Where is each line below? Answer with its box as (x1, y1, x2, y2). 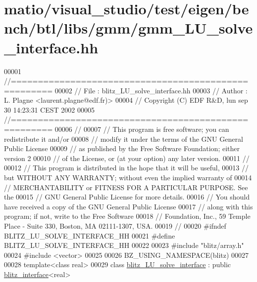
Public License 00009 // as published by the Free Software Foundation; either (4, 143, 240, 154)
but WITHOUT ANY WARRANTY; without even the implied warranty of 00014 (4, 172, 252, 183)
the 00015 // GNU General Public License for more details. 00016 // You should (4, 192, 250, 202)
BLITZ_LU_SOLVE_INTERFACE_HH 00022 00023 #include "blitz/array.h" (4, 240, 244, 250)
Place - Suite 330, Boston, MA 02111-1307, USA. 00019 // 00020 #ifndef (4, 221, 226, 231)
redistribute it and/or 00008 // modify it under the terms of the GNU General (4, 133, 243, 144)
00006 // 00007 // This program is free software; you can (54, 124, 229, 134)
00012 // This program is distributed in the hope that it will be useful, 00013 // (4, 162, 249, 173)
